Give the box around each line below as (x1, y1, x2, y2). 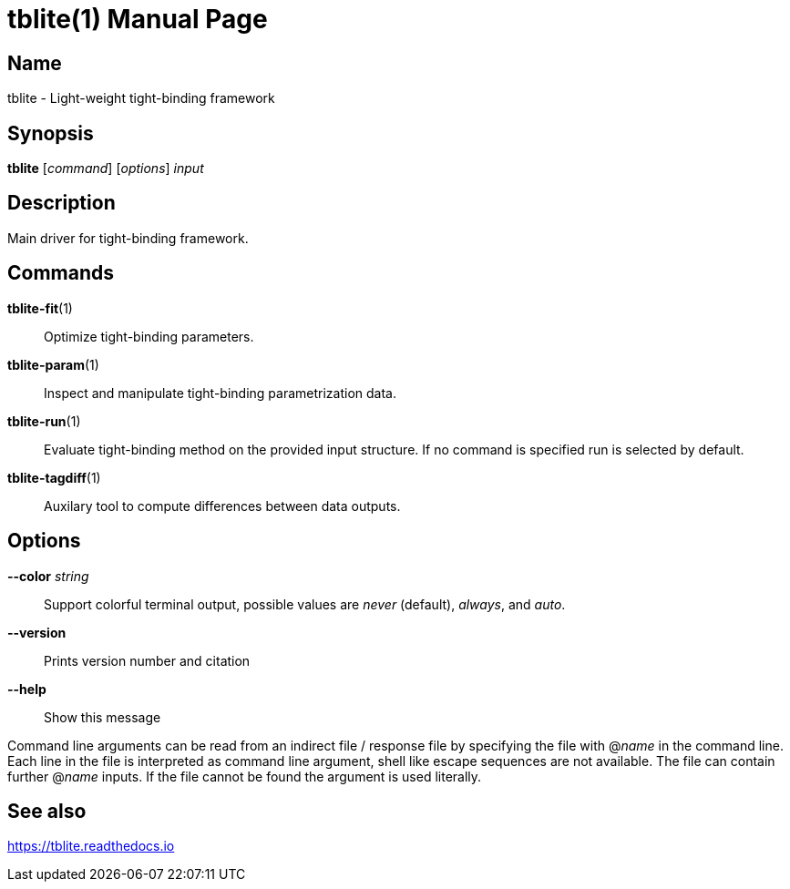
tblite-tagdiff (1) (7, 469, 101, 485)
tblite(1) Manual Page (7, 4, 268, 35)
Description (7, 191, 116, 215)
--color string (7, 567, 89, 584)
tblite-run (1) (7, 413, 81, 429)
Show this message (44, 709, 161, 725)
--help (7, 680, 46, 697)
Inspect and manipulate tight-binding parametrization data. (44, 384, 396, 401)
